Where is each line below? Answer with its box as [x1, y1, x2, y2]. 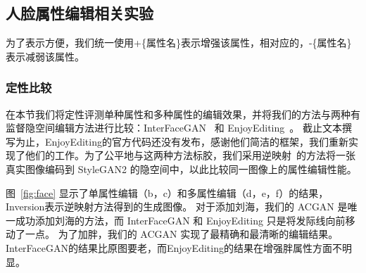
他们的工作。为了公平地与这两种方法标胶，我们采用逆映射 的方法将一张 [25, 148, 355, 163]
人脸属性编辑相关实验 [6, 2, 153, 24]
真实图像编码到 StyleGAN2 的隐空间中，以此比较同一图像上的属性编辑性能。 [6, 161, 357, 176]
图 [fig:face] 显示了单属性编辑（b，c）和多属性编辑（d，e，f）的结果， [6, 185, 329, 200]
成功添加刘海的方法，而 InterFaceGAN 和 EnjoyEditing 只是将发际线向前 [15, 212, 346, 227]
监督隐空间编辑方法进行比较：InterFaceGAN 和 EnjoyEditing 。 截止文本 [6, 120, 342, 135]
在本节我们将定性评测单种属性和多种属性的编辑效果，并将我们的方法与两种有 [6, 106, 360, 121]
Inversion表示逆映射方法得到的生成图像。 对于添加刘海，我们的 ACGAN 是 [6, 199, 348, 214]
